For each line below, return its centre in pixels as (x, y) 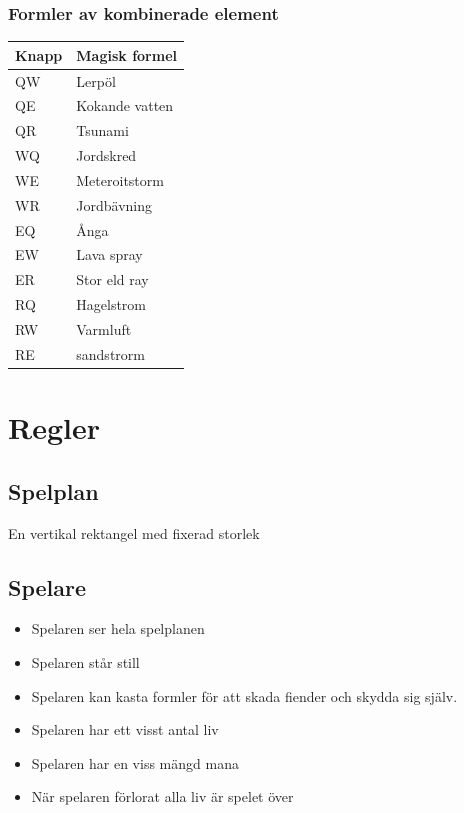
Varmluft (104, 329)
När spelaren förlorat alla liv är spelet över (162, 796)
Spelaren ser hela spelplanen (118, 628)
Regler (54, 427)
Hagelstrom (111, 304)
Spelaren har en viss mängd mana (135, 762)
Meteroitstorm (120, 179)
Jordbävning (114, 204)
